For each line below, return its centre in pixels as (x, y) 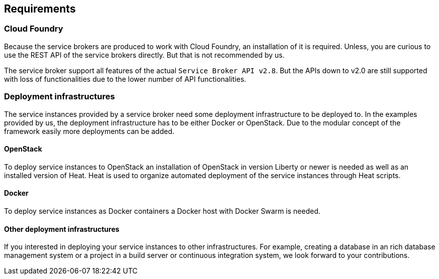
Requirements (40, 9)
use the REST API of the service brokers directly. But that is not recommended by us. (144, 55)
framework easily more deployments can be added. (89, 131)
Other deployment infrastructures (62, 229)
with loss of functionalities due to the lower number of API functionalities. (125, 79)
